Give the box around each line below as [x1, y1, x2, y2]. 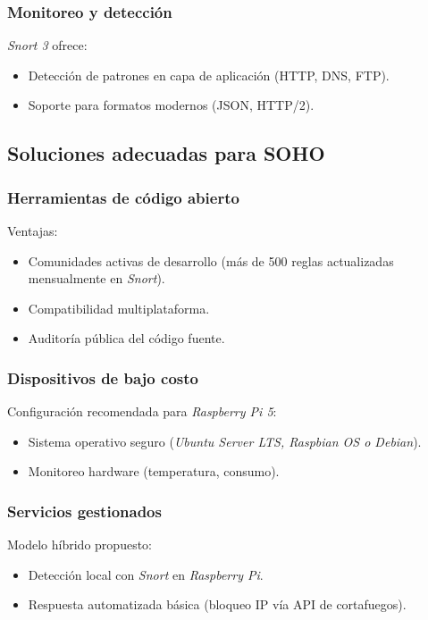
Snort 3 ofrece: [7, 36, 88, 54]
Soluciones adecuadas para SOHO [7, 139, 325, 167]
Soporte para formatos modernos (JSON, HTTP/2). [28, 96, 315, 114]
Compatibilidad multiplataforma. [28, 298, 210, 317]
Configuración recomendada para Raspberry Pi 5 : [7, 402, 277, 421]
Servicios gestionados [7, 499, 162, 522]
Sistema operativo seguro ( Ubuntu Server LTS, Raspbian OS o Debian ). [28, 431, 422, 450]
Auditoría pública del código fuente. [28, 329, 225, 348]
